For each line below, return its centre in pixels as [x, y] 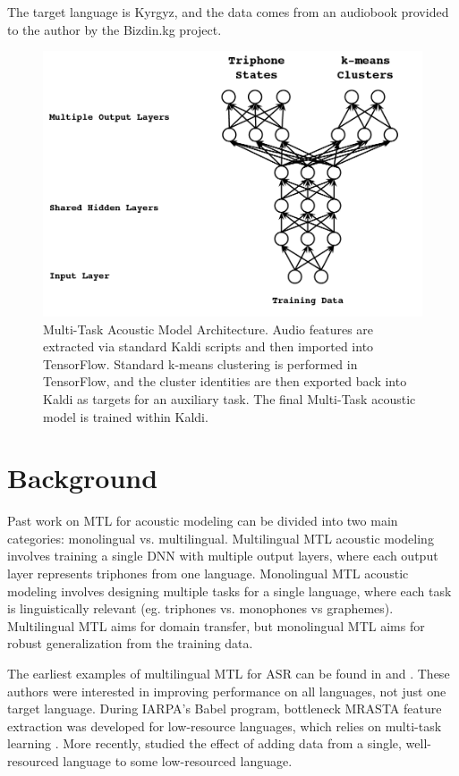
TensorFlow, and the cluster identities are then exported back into [225, 381]
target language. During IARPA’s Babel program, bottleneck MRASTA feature [225, 709]
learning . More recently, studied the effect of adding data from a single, [204, 743]
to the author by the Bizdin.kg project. [115, 29]
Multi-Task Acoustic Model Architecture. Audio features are [208, 329]
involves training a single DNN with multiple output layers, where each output [223, 556]
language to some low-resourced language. [178, 760]
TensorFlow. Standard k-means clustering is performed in [200, 363]
